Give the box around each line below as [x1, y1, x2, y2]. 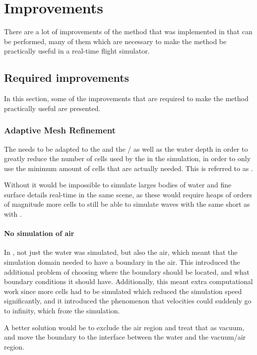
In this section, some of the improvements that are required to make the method [4, 93, 249, 104]
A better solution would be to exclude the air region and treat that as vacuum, [4, 322, 245, 332]
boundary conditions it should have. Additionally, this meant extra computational [4, 276, 253, 287]
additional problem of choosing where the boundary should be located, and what [4, 266, 250, 277]
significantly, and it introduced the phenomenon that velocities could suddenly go [4, 296, 252, 306]
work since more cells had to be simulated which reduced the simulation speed [4, 286, 242, 296]
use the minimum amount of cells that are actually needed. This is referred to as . [4, 163, 253, 173]
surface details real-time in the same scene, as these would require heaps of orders [4, 189, 253, 199]
